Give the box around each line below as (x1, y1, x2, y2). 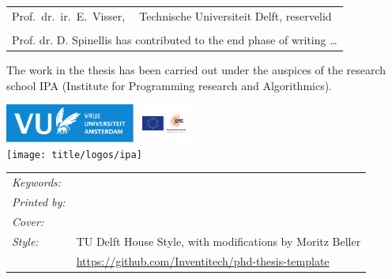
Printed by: (12, 193, 66, 209)
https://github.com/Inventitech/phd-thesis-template (76, 252, 330, 269)
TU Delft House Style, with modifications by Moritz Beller (76, 232, 361, 249)
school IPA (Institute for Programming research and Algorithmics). (6, 77, 333, 93)
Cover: (12, 213, 44, 229)
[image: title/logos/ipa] (6, 149, 142, 160)
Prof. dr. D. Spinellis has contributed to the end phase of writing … (12, 31, 337, 47)
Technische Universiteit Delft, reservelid (139, 7, 332, 24)
